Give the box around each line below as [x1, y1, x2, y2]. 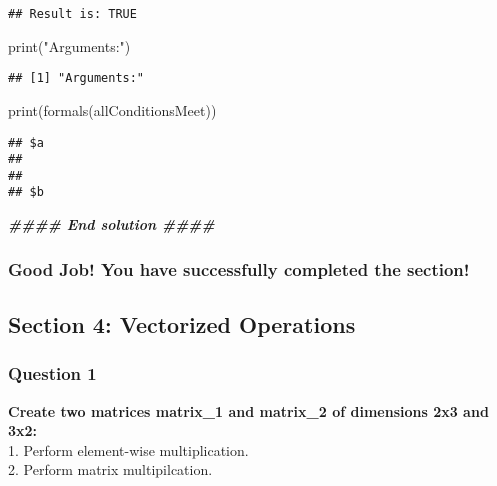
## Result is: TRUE [8, 7, 137, 21]
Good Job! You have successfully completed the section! [8, 256, 470, 281]
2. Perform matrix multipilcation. [8, 459, 213, 480]
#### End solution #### [8, 214, 215, 235]
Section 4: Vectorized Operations [8, 308, 356, 339]
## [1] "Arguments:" [8, 71, 145, 86]
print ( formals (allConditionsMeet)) [8, 99, 217, 120]
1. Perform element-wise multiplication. [8, 439, 249, 460]
